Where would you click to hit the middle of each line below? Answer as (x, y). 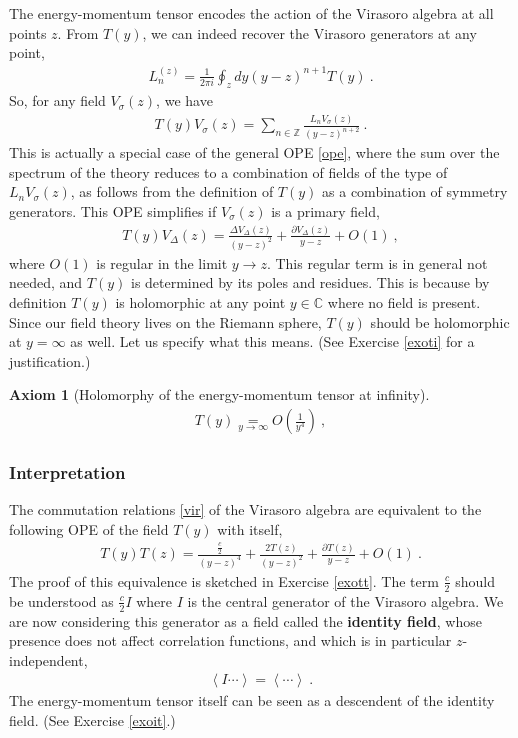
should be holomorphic (440, 321)
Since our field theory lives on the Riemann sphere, (165, 321)
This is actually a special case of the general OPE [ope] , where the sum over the (254, 152)
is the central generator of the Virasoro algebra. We (345, 600)
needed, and (46, 282)
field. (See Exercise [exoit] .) (92, 719)
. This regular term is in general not (377, 262)
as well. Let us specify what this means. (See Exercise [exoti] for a (272, 341)
